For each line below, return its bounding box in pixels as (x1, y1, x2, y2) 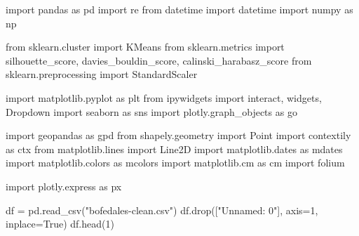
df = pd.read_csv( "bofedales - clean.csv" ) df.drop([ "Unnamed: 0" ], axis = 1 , (6, 202, 318, 217)
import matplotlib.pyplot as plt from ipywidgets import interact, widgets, (6, 90, 322, 105)
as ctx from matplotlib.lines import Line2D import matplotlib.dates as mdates (6, 141, 343, 156)
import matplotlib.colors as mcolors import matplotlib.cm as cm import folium (6, 155, 345, 170)
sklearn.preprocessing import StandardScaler (6, 67, 198, 81)
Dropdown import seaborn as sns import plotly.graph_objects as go (6, 104, 297, 119)
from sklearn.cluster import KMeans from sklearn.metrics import (6, 39, 285, 54)
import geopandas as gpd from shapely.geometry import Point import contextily (6, 128, 351, 143)
